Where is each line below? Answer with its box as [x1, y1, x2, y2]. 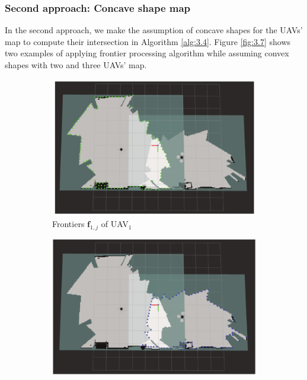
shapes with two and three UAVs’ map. [5, 59, 147, 71]
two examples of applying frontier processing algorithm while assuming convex [5, 47, 289, 59]
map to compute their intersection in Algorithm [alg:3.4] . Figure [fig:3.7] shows [5, 35, 291, 47]
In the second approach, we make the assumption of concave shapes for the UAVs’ [5, 24, 303, 36]
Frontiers [52, 218, 85, 230]
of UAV [101, 218, 129, 230]
